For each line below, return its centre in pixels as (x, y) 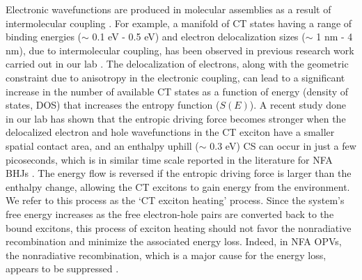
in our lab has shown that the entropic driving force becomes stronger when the (176, 118)
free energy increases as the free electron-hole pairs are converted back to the (170, 213)
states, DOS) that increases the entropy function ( (113, 105)
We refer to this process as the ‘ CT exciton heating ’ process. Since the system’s (175, 200)
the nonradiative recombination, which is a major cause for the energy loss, (166, 255)
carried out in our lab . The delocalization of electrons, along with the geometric (177, 64)
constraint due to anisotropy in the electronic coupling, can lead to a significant (175, 77)
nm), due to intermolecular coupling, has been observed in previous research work (180, 50)
